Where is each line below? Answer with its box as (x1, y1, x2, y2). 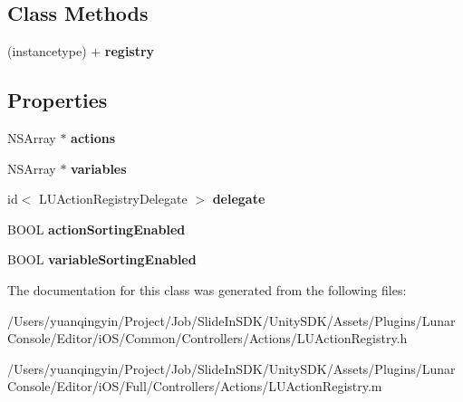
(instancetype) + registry (7, 42, 155, 61)
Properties (7, 86, 108, 114)
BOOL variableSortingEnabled (7, 250, 197, 269)
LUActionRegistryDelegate (39, 189, 188, 208)
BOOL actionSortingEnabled (7, 219, 186, 238)
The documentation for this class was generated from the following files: (7, 280, 407, 299)
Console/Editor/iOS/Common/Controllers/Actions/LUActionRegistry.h (7, 329, 408, 348)
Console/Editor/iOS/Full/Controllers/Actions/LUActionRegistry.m (7, 377, 382, 396)
